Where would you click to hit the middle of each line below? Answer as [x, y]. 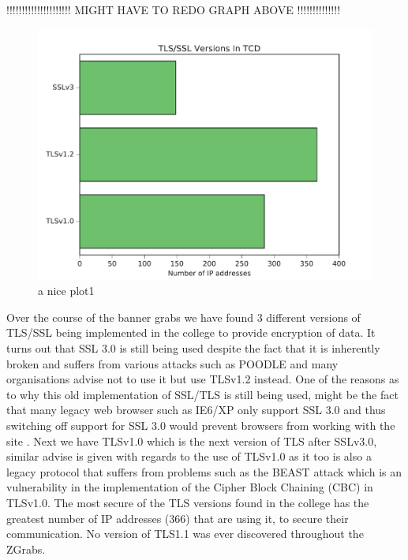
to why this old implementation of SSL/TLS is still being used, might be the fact [202, 394]
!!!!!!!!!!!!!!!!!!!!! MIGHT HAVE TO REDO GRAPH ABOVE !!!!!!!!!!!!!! [174, 9]
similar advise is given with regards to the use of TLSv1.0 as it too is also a [189, 456]
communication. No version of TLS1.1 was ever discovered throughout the [185, 534]
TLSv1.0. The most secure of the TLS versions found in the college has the [188, 502]
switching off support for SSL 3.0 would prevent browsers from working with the [201, 425]
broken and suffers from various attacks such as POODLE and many [172, 363]
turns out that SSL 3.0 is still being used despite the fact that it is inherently [193, 347]
